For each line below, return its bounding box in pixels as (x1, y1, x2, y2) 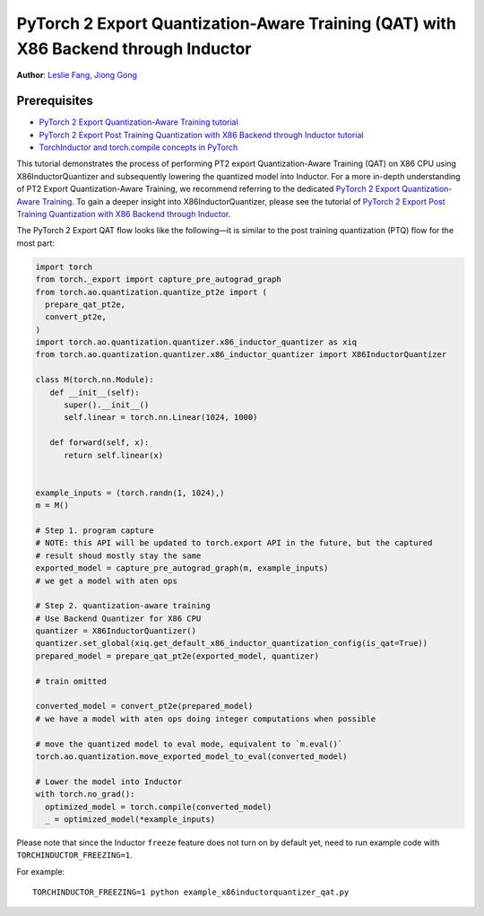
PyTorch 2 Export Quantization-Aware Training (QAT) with (16, 13, 457, 33)
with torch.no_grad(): (35, 790, 135, 799)
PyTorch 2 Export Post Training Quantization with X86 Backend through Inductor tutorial (39, 129, 364, 140)
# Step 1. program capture (35, 525, 154, 536)
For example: (16, 866, 65, 877)
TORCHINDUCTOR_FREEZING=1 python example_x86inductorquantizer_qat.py (32, 887, 350, 897)
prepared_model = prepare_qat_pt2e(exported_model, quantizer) (35, 650, 320, 661)
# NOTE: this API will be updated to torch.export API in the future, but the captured (35, 538, 433, 548)
